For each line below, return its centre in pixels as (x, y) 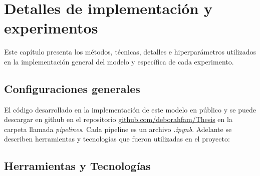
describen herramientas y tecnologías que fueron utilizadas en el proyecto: (117, 139)
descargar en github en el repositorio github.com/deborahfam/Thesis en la (118, 119)
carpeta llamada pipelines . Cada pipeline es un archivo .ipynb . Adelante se (118, 129)
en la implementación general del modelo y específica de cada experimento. (119, 61)
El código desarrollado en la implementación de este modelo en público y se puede (130, 109)
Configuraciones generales (72, 88)
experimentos (51, 28)
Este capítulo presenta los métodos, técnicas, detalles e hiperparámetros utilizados (130, 52)
